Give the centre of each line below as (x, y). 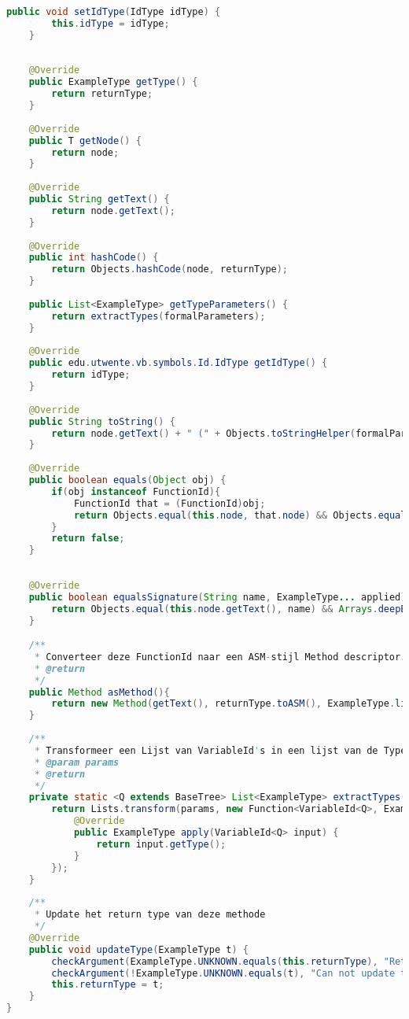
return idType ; (91, 375)
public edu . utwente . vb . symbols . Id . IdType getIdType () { (178, 363)
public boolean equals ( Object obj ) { (127, 480)
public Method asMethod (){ (99, 692)
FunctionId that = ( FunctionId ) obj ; (169, 503)
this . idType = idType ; (111, 23)
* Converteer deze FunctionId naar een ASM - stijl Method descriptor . (220, 657)
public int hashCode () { (94, 258)
